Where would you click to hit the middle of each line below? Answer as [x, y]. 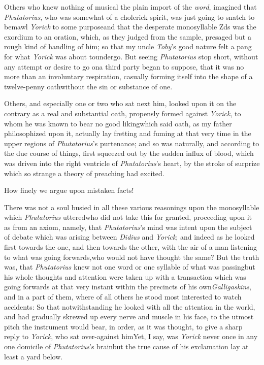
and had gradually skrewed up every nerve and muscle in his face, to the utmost [129, 317]
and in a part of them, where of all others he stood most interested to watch [123, 297]
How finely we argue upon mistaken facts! [69, 190]
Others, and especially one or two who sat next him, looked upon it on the [120, 103]
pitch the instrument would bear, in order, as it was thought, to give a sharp [123, 326]
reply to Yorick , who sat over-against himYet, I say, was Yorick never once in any [131, 336]
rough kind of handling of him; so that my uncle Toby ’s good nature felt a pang [128, 46]
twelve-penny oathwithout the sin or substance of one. [88, 86]
